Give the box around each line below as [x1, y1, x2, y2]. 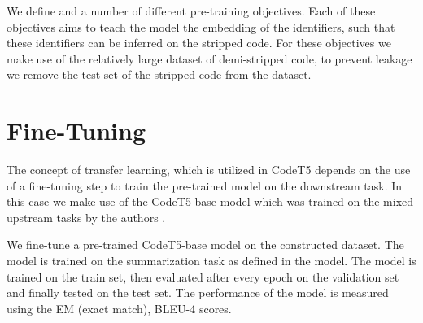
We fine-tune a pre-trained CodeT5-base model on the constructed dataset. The [7, 236, 404, 253]
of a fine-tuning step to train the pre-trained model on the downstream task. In [7, 177, 403, 194]
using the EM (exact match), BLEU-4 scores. [7, 299, 232, 316]
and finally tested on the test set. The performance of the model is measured [7, 284, 389, 301]
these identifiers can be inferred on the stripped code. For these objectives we [7, 34, 391, 51]
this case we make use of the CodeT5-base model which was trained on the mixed [7, 193, 414, 210]
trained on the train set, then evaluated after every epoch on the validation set [7, 268, 399, 285]
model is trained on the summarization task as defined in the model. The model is [7, 252, 416, 269]
